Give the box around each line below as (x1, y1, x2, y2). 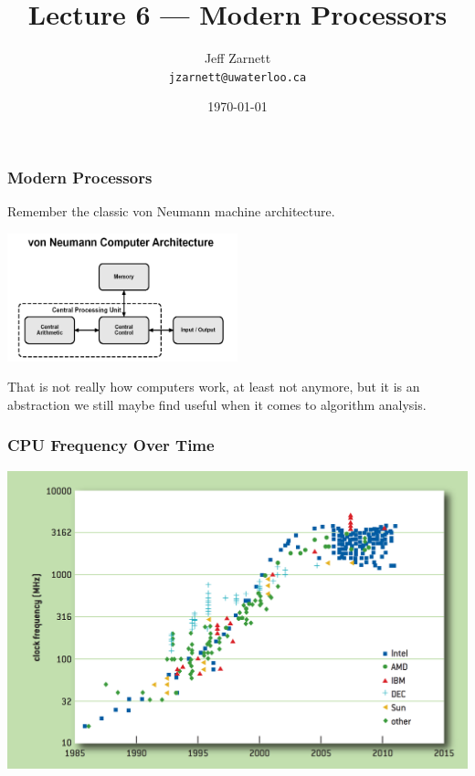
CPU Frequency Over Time (7, 434, 215, 456)
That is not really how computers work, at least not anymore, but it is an (7, 377, 420, 396)
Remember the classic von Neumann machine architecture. (7, 202, 335, 221)
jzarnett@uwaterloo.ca (168, 70, 307, 84)
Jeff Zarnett (204, 48, 271, 68)
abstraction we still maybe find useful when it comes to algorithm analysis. (7, 394, 427, 414)
